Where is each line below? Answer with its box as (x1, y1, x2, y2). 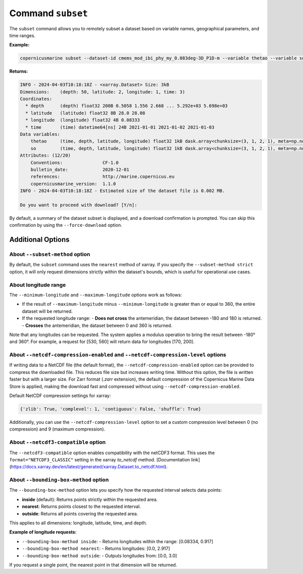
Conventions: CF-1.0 (30, 160, 119, 165)
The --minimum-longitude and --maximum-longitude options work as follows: (9, 292, 182, 298)
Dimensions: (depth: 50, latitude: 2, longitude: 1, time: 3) (20, 89, 185, 94)
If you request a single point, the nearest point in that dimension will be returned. (9, 561, 177, 568)
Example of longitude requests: (9, 529, 77, 535)
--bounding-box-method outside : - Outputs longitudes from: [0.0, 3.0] (22, 552, 177, 558)
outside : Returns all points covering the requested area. (22, 510, 138, 516)
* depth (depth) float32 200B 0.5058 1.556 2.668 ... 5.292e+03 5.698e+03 (25, 103, 228, 109)
